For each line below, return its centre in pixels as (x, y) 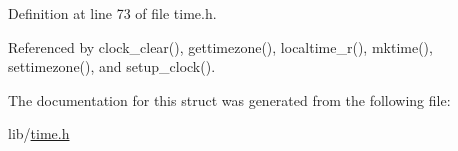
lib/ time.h (39, 133)
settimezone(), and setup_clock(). (112, 66)
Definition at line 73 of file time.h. (112, 13)
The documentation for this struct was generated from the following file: (229, 99)
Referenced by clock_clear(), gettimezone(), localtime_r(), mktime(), (220, 46)
